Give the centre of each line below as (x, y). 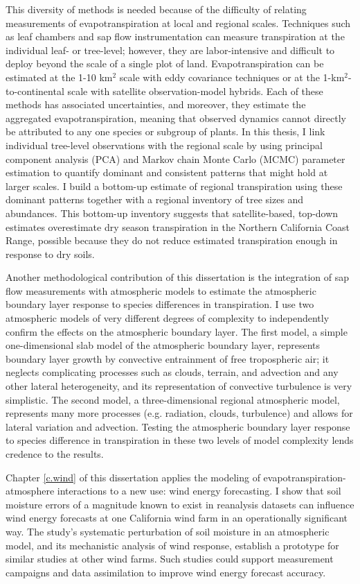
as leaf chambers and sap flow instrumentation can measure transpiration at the (175, 36)
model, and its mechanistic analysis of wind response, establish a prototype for (172, 545)
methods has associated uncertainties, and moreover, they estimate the (156, 104)
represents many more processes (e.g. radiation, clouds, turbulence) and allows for (179, 413)
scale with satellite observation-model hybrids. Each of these (195, 91)
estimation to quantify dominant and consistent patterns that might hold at (167, 172)
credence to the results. (55, 454)
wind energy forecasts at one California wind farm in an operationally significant (177, 518)
